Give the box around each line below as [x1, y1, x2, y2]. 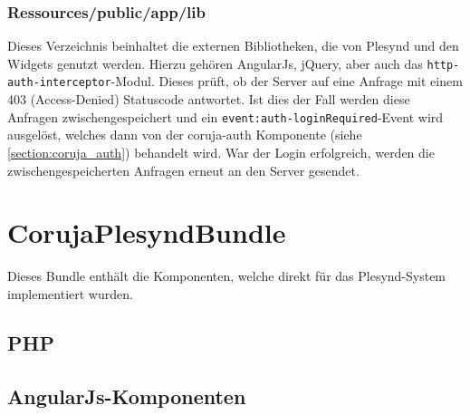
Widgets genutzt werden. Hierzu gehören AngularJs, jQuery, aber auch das [7, 53, 423, 72]
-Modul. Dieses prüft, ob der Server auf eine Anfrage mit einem [110, 72, 463, 91]
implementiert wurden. [7, 284, 133, 303]
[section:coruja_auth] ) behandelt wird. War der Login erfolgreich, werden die [7, 142, 435, 161]
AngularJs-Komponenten [7, 381, 246, 410]
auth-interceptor [7, 76, 111, 90]
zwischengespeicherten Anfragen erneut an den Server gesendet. [7, 160, 360, 179]
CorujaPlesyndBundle [7, 214, 286, 251]
